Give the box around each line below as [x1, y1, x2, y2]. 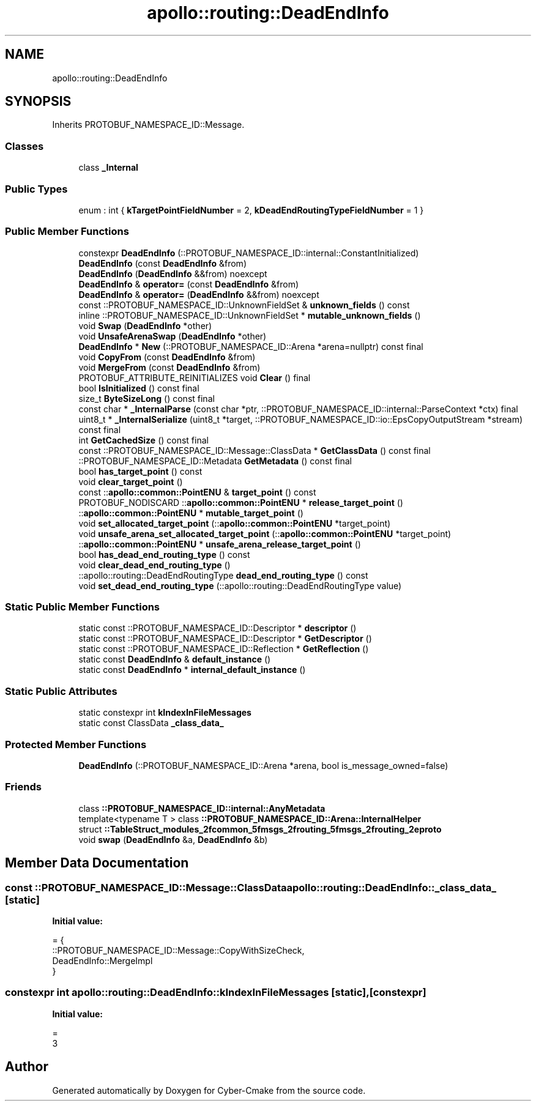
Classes [5, 139, 44, 152]
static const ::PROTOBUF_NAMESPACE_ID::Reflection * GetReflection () [78, 644, 369, 655]
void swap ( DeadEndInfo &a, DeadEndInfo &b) [78, 834, 268, 845]
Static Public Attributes [5, 685, 117, 697]
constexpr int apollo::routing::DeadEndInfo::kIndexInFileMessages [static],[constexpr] [5, 986, 426, 999]
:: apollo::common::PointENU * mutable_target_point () [78, 507, 303, 518]
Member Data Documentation [5, 855, 189, 871]
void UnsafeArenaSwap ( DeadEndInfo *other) [78, 330, 267, 341]
